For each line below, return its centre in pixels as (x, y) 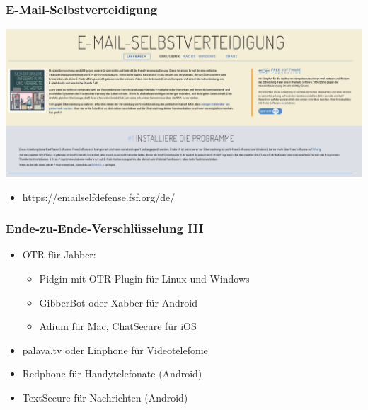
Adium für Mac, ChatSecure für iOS (118, 326)
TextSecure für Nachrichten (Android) (105, 397)
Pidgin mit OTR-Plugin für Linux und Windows (144, 278)
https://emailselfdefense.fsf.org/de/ (99, 197)
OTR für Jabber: (59, 255)
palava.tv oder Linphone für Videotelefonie (115, 349)
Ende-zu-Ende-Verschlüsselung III (105, 228)
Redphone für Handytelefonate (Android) (112, 374)
